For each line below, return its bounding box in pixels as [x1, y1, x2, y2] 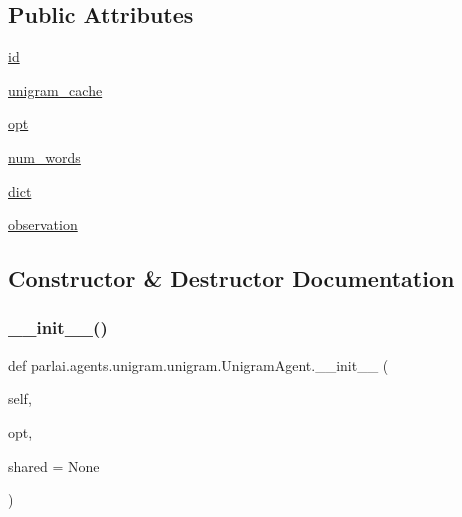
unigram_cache [8, 79, 103, 100]
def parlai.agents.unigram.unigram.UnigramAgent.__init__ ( [8, 354, 389, 375]
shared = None [8, 455, 100, 476]
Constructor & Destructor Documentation [8, 263, 455, 294]
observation [8, 214, 78, 235]
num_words [8, 146, 81, 167]
